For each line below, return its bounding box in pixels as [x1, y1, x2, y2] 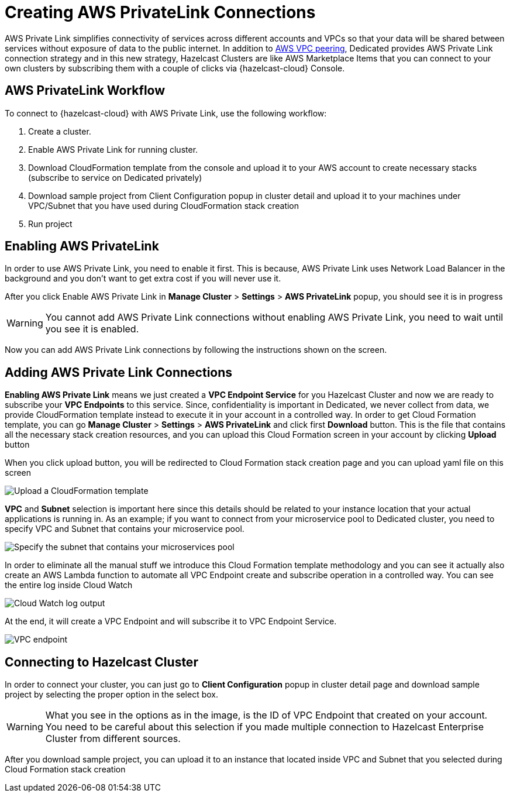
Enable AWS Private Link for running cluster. [28, 144, 198, 154]
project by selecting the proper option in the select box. [5, 689, 218, 700]
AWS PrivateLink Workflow [5, 83, 166, 98]
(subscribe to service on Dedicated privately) [28, 172, 202, 183]
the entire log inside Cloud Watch [5, 580, 133, 590]
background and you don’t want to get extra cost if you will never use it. [5, 273, 281, 284]
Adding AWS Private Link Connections [5, 365, 233, 380]
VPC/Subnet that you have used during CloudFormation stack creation [28, 200, 299, 211]
